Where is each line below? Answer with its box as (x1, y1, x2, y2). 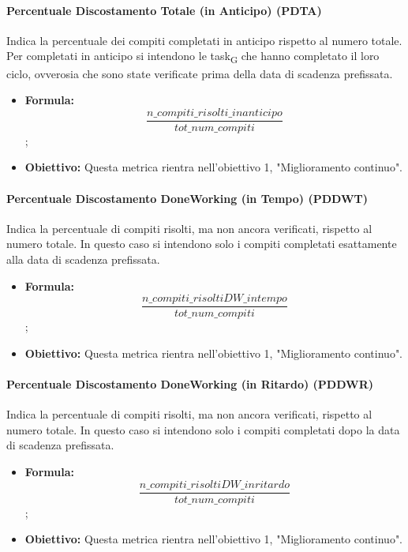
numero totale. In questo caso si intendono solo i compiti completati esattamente (6, 235, 397, 252)
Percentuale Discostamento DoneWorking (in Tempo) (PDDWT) (6, 190, 368, 206)
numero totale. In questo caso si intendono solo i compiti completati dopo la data (6, 421, 400, 437)
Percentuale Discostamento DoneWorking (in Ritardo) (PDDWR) (6, 375, 374, 392)
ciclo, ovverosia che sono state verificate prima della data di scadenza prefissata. (6, 65, 393, 81)
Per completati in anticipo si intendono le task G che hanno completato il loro (6, 47, 380, 66)
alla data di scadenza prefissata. (6, 250, 160, 267)
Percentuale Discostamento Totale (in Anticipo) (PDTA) (6, 2, 322, 18)
